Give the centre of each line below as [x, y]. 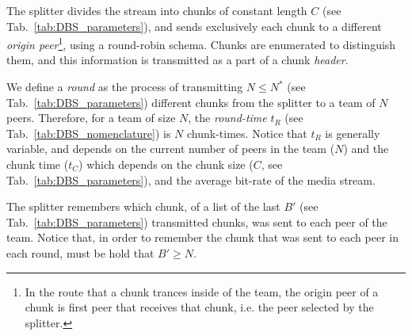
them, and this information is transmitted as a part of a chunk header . [177, 60]
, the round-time [227, 118]
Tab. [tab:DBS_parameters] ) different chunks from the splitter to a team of [191, 102]
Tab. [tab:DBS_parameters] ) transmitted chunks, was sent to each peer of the [197, 221]
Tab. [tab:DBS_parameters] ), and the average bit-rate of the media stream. [191, 179]
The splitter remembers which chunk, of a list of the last [143, 206]
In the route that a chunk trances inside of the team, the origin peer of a [202, 291]
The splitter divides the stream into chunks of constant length [157, 10]
